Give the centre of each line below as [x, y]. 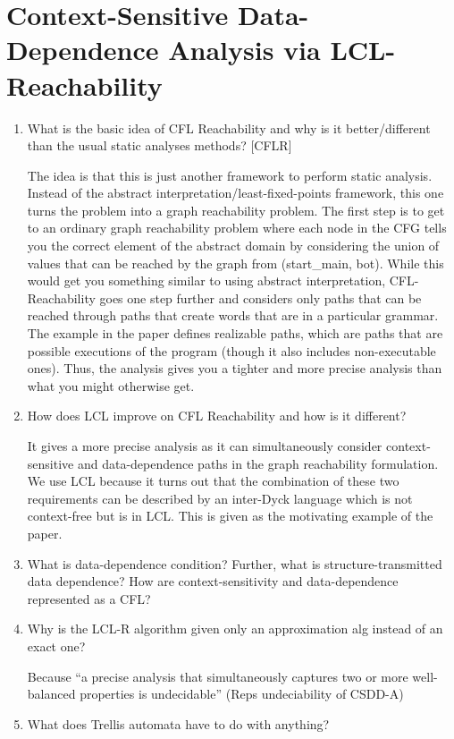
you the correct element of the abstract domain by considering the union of [233, 246]
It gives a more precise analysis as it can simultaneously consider [205, 446]
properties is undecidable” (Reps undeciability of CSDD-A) [242, 694]
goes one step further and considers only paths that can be [261, 297]
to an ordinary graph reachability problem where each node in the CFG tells [237, 228]
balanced [51, 694]
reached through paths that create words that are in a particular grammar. [233, 315]
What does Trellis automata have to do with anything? [178, 723]
